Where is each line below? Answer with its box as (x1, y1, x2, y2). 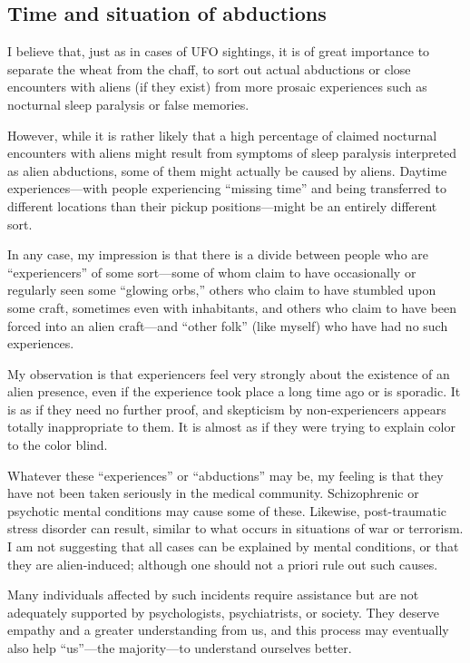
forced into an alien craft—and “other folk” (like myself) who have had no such (7, 316, 448, 335)
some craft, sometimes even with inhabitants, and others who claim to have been (7, 297, 457, 317)
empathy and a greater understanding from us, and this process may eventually (7, 620, 449, 639)
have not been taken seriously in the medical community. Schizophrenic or (7, 483, 419, 502)
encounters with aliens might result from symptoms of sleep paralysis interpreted (7, 143, 457, 162)
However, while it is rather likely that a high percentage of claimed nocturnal (7, 125, 437, 144)
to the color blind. (7, 435, 108, 454)
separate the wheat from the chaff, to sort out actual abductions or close (7, 59, 411, 78)
